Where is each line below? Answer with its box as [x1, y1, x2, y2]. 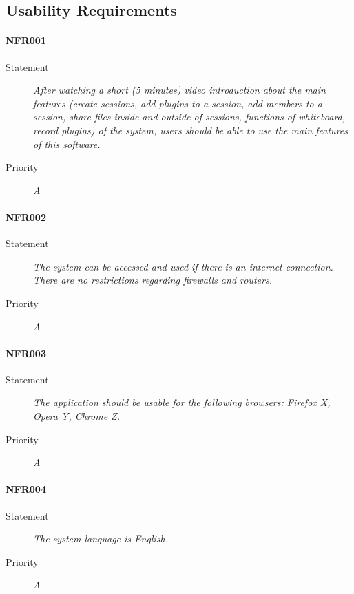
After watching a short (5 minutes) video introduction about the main [33, 83, 326, 97]
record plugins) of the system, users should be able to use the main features [33, 123, 348, 137]
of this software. [33, 136, 101, 151]
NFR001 [6, 33, 46, 47]
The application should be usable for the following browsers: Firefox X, [33, 395, 331, 410]
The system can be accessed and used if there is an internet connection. [33, 259, 333, 273]
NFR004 [6, 482, 46, 496]
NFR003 [6, 346, 46, 360]
